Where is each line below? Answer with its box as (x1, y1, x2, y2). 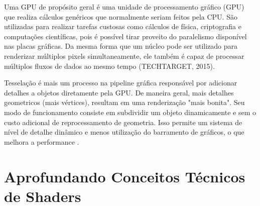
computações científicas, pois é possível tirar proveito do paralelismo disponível (4, 31, 247, 41)
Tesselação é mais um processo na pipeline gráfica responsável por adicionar (4, 77, 237, 88)
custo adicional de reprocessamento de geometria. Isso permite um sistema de (4, 117, 242, 127)
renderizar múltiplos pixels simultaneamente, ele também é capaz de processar (4, 50, 244, 61)
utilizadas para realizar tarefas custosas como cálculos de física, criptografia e (4, 21, 241, 32)
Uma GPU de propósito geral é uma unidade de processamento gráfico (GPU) (4, 2, 244, 12)
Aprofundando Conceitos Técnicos (4, 166, 245, 186)
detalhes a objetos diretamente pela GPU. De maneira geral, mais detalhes (4, 87, 234, 97)
